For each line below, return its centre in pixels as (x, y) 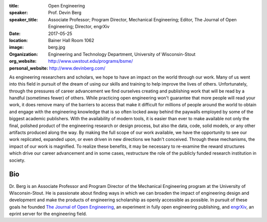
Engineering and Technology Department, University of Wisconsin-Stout (122, 54)
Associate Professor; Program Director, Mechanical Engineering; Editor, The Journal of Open (142, 19)
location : (19, 40)
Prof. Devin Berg (65, 13)
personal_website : (29, 68)
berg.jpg (57, 47)
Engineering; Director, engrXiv (79, 27)
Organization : (23, 54)
